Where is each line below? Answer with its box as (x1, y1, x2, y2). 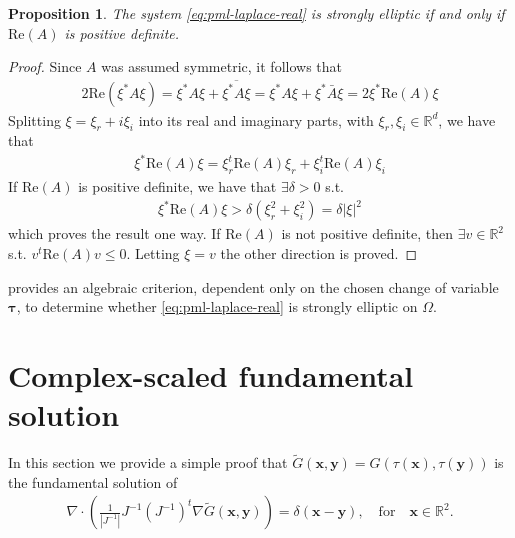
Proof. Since (8, 56, 82, 77)
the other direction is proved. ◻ (220, 242, 418, 263)
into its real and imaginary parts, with (138, 109, 374, 130)
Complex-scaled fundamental (8, 354, 414, 395)
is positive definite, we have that (78, 176, 277, 197)
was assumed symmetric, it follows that (101, 56, 342, 77)
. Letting (126, 242, 180, 263)
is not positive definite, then (281, 223, 454, 244)
